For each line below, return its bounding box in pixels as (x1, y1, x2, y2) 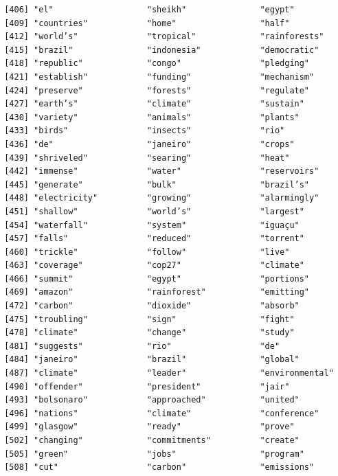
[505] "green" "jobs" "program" (4, 449, 304, 459)
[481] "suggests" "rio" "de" (4, 341, 280, 351)
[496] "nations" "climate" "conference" (4, 408, 319, 418)
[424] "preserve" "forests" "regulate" (4, 85, 310, 95)
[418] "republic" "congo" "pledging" (4, 58, 310, 69)
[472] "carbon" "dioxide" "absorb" (4, 301, 300, 311)
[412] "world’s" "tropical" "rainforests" (4, 32, 324, 42)
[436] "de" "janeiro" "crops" (4, 139, 295, 149)
